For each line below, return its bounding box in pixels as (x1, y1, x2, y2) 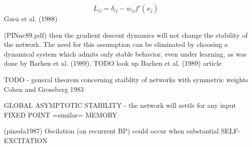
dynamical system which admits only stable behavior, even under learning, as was (4, 48, 247, 59)
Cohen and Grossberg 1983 (4, 84, 84, 94)
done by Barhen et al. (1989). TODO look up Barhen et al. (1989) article (4, 58, 222, 68)
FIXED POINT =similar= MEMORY (4, 109, 117, 119)
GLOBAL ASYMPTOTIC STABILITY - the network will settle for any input (4, 100, 236, 110)
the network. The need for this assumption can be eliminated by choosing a (4, 39, 228, 49)
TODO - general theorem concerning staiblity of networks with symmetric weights (4, 74, 248, 84)
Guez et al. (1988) (4, 14, 58, 23)
